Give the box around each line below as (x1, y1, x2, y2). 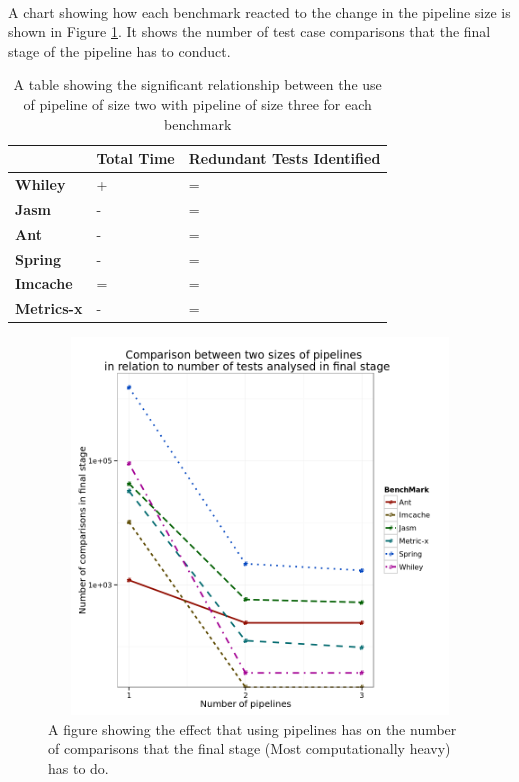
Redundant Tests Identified (188, 148, 381, 169)
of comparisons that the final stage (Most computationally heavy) (48, 738, 451, 759)
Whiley (15, 174, 66, 194)
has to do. (48, 758, 109, 779)
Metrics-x (15, 298, 83, 319)
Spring (15, 248, 61, 269)
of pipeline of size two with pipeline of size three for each (23, 93, 372, 114)
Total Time (96, 148, 175, 169)
